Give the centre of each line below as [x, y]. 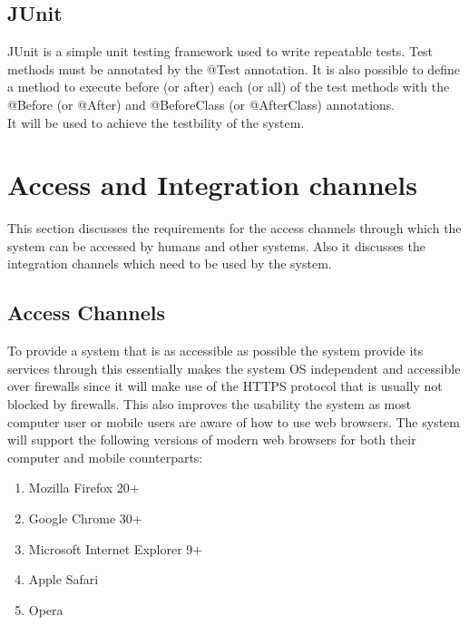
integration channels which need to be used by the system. [170, 264]
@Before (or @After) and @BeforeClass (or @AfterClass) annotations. [201, 104]
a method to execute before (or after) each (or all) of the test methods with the [229, 87]
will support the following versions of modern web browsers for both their [212, 439]
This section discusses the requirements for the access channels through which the [234, 228]
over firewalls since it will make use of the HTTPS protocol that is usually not [225, 386]
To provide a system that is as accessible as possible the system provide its [215, 351]
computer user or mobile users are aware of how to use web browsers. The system [234, 421]
